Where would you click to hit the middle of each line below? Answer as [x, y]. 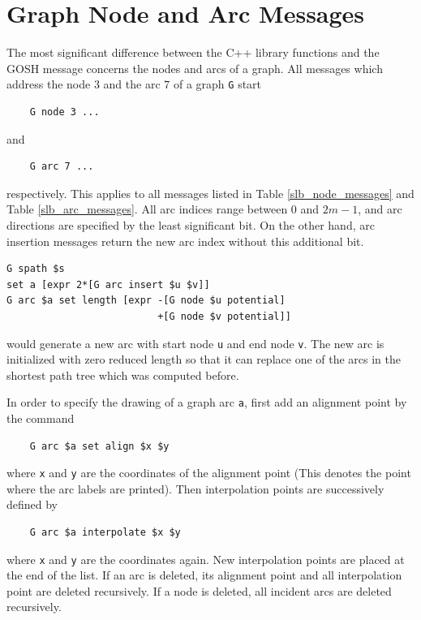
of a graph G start [217, 84]
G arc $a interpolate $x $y [105, 533]
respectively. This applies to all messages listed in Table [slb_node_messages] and [210, 193]
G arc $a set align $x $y [99, 446]
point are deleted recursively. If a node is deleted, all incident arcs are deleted [199, 590]
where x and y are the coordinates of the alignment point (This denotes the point [209, 473]
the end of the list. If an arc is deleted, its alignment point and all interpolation [204, 575]
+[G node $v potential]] [224, 316]
